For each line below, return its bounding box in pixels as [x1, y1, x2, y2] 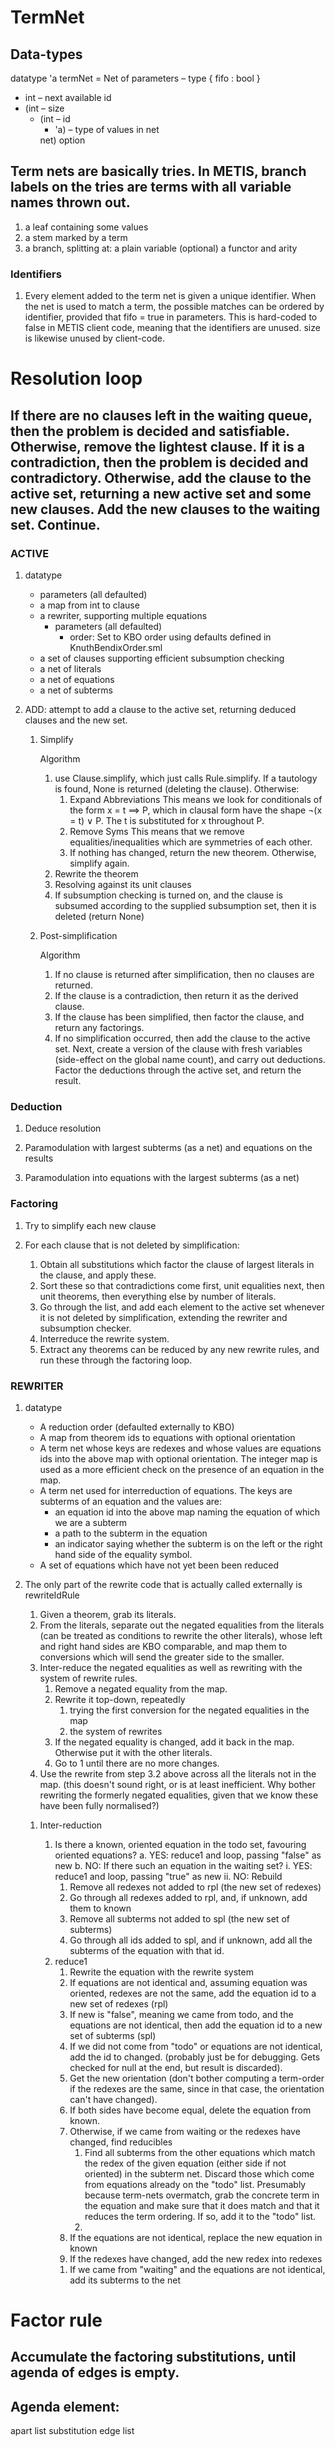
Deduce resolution [24, 1122, 102, 1135]
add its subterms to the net [69, 2274, 181, 2286]
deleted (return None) [54, 910, 145, 922]
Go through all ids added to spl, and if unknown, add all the [69, 1934, 313, 1946]
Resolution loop [10, 367, 143, 390]
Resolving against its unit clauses [54, 878, 192, 890]
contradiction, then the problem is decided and [10, 454, 309, 471]
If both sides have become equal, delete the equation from [69, 2104, 312, 2116]
